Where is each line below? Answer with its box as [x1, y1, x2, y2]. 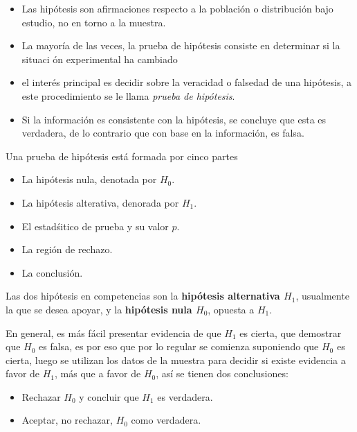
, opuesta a [208, 302, 255, 316]
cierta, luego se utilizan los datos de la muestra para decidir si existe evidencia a [6, 352, 346, 367]
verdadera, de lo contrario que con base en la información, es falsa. [21, 126, 304, 140]
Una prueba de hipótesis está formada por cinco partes [6, 148, 238, 163]
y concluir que [79, 389, 139, 404]
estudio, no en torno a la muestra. [21, 15, 166, 29]
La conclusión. [21, 265, 83, 279]
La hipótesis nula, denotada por [21, 172, 157, 187]
